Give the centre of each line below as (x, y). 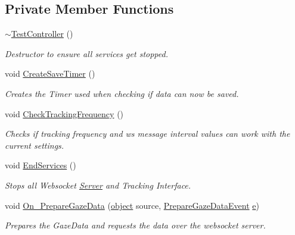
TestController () (42, 34)
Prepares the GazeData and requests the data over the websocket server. (135, 225)
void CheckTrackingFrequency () (64, 113)
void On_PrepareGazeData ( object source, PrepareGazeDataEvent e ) (132, 205)
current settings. (35, 145)
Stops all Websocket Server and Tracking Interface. (98, 185)
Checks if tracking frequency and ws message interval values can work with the (147, 134)
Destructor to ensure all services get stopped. (86, 53)
